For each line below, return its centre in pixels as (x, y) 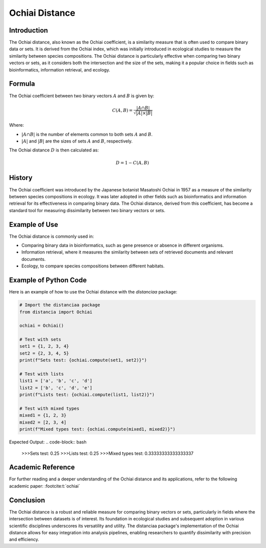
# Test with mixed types (50, 408)
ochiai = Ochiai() (42, 326)
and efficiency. (24, 540)
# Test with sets (40, 340)
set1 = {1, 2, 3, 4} (44, 346)
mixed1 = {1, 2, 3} (43, 415)
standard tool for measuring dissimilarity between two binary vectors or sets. (87, 210)
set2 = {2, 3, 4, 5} (44, 353)
